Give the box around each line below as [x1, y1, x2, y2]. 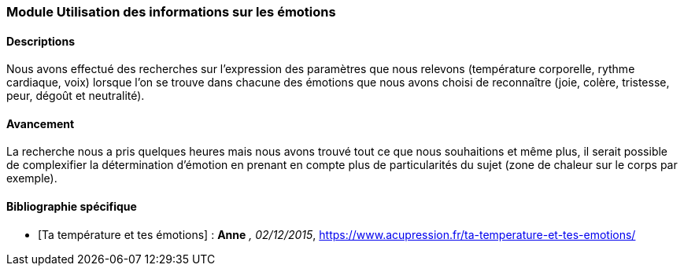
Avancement [6, 116, 75, 130]
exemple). [6, 171, 57, 186]
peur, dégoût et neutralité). [6, 89, 145, 103]
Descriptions [6, 34, 75, 48]
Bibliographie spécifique [6, 200, 137, 214]
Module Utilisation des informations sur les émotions [6, 4, 336, 20]
